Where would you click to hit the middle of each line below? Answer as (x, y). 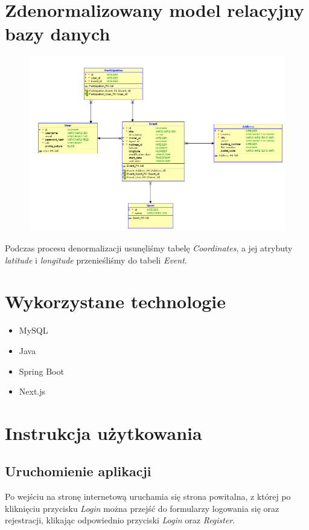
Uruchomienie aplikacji (78, 471)
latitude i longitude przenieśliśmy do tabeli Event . (96, 260)
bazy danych (58, 34)
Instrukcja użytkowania (104, 432)
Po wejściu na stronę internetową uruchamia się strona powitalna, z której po (148, 496)
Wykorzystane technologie (116, 301)
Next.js (32, 391)
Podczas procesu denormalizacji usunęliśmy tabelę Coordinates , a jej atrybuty (149, 248)
